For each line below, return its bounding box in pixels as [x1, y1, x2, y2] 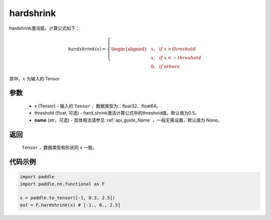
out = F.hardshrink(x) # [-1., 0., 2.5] [20, 202, 120, 208]
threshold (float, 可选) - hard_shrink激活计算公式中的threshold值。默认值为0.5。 [34, 110, 200, 116]
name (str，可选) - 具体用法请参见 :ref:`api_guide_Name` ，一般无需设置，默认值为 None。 [34, 117, 222, 123]
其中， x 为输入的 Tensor [9, 75, 60, 81]
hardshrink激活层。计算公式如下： [9, 25, 80, 31]
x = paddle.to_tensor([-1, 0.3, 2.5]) [20, 195, 115, 201]
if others [159, 63, 180, 69]
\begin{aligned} [110, 46, 148, 52]
